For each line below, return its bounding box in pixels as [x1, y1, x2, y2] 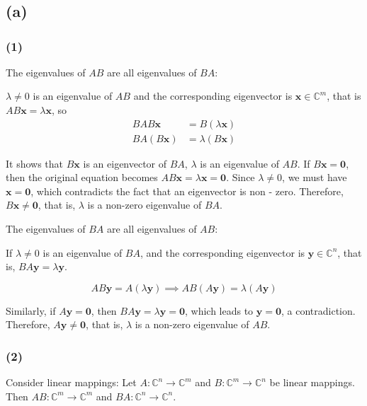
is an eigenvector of [83, 156, 167, 170]
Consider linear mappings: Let [6, 375, 137, 390]
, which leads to [184, 303, 254, 318]
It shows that [6, 156, 64, 170]
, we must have [282, 170, 347, 185]
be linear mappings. [269, 375, 355, 390]
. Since [226, 170, 255, 185]
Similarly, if [6, 303, 56, 318]
